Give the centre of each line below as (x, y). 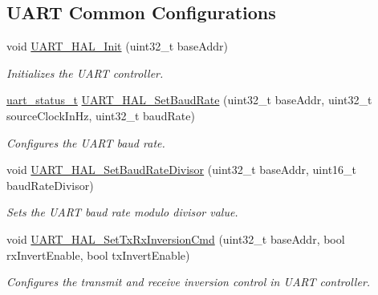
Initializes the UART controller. (85, 73)
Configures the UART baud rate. (86, 142)
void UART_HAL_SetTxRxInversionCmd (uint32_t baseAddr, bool (176, 238)
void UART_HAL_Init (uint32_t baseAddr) (117, 46)
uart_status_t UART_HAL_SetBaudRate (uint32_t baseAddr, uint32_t (189, 100)
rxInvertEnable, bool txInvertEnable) (98, 255)
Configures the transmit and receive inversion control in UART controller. (189, 282)
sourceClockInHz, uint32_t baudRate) (101, 115)
